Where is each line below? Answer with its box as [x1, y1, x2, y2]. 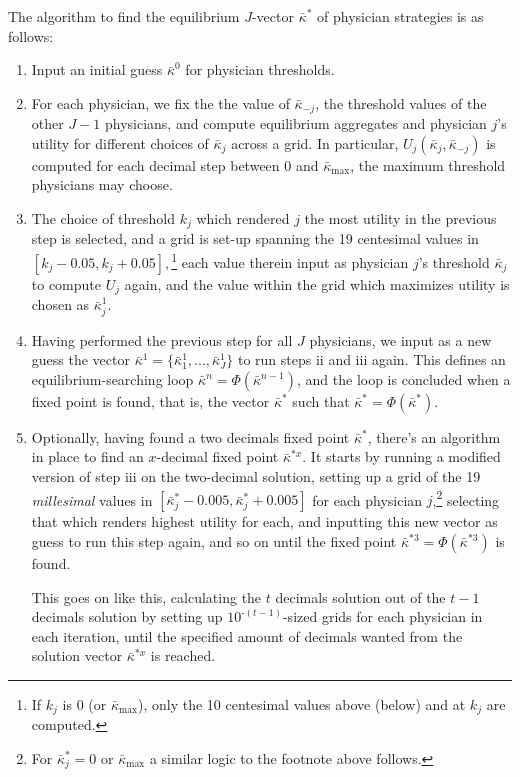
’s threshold [418, 251, 490, 272]
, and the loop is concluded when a [296, 368, 511, 389]
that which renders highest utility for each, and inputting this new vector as [31, 511, 498, 532]
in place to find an [31, 446, 144, 467]
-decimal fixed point [156, 446, 279, 467]
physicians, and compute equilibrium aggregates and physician [104, 113, 487, 134]
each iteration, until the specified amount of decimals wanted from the [31, 625, 463, 646]
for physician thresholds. [185, 59, 335, 80]
